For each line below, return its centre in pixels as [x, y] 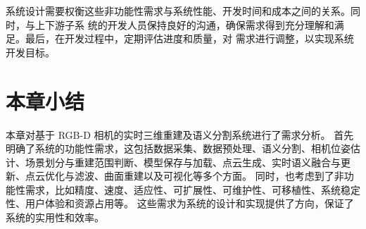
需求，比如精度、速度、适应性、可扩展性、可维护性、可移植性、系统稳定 [193, 189]
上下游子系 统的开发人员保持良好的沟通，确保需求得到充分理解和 [184, 24]
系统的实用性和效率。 [55, 217]
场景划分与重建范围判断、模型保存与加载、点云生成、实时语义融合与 [183, 162]
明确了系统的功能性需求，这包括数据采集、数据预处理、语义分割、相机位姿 [178, 148]
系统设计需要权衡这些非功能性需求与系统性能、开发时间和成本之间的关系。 [178, 11]
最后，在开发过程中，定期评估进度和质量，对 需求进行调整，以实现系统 [189, 38]
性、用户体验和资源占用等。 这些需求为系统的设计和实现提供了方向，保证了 [180, 203]
